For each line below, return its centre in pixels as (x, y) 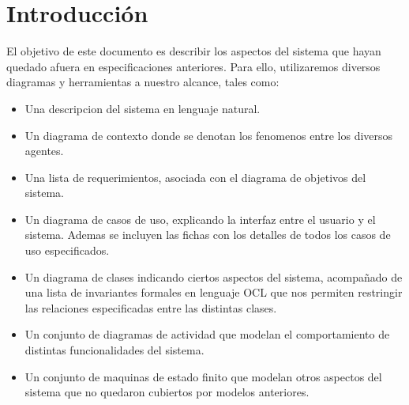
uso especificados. (67, 250)
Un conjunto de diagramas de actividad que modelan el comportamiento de (207, 334)
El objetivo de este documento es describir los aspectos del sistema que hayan (194, 51)
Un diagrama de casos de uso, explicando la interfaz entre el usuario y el (200, 219)
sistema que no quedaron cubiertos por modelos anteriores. (167, 392)
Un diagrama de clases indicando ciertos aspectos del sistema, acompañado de (214, 276)
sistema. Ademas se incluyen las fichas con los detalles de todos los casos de (208, 235)
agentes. (44, 151)
